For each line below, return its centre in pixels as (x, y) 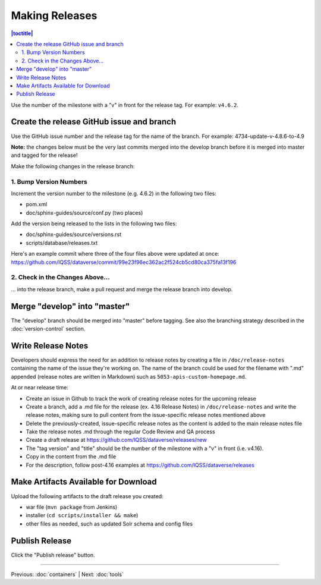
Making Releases (54, 15)
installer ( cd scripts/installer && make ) (82, 515)
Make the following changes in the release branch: (73, 166)
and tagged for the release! (44, 155)
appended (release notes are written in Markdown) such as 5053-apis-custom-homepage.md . (129, 376)
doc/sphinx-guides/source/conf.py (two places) (84, 213)
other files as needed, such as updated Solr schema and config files (109, 524)
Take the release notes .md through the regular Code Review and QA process (120, 432)
